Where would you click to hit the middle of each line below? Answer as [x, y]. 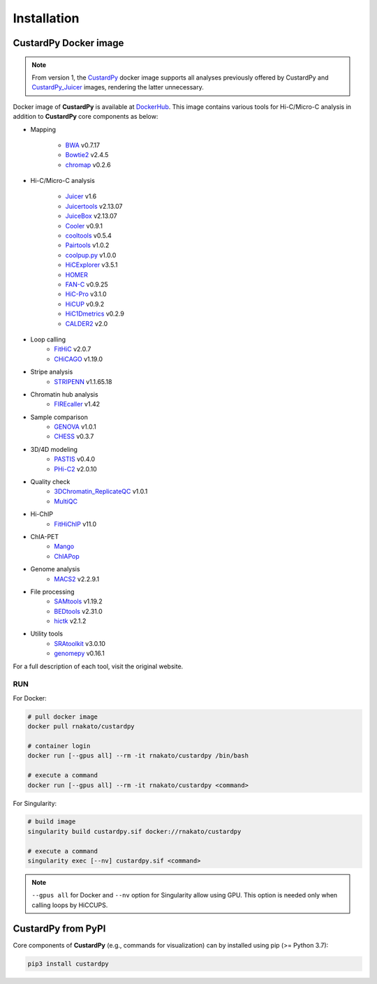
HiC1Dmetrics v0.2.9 [95, 314]
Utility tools [46, 634]
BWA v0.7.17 [83, 145]
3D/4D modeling [54, 449]
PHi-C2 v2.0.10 [75, 469]
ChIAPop [67, 556]
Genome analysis [55, 569]
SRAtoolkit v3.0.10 [80, 643]
